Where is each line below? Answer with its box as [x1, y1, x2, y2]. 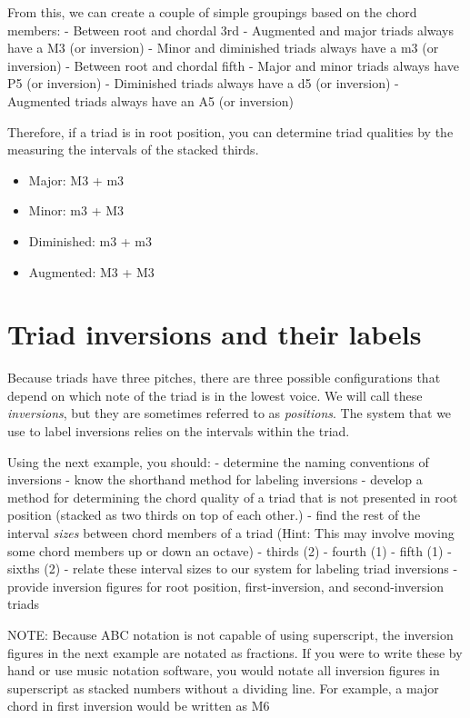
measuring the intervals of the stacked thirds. [7, 140, 259, 159]
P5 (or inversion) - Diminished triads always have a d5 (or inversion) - [7, 74, 399, 93]
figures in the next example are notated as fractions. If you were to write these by [7, 643, 463, 662]
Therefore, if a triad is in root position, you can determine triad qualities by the [7, 122, 454, 141]
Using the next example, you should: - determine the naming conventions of [7, 452, 429, 471]
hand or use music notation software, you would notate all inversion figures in [7, 661, 440, 680]
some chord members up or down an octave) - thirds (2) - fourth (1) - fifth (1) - [7, 541, 452, 560]
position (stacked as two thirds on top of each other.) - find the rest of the [7, 505, 421, 524]
